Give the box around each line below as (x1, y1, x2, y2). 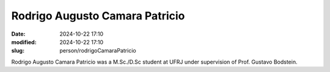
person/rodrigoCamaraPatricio (59, 47, 137, 54)
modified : (11, 38, 37, 45)
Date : (11, 30, 26, 38)
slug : (11, 47, 24, 54)
